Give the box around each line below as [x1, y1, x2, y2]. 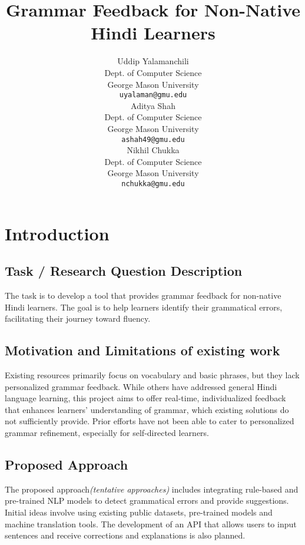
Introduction [5, 221, 110, 245]
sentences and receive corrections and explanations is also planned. [5, 529, 246, 541]
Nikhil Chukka [127, 144, 180, 156]
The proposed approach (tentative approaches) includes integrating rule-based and [5, 483, 299, 495]
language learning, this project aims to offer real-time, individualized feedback [5, 392, 286, 404]
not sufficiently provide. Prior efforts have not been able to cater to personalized [5, 415, 294, 427]
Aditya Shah [131, 99, 175, 111]
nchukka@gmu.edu [121, 179, 185, 188]
